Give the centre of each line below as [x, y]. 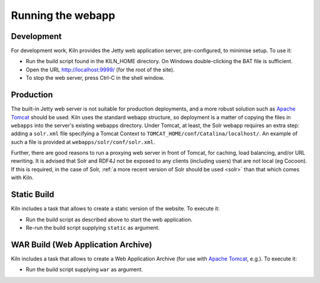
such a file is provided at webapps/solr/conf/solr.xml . [83, 142]
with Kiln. [22, 178]
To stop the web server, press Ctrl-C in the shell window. [95, 78]
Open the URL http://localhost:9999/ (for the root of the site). [100, 69]
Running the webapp [63, 15]
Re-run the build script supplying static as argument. [93, 227]
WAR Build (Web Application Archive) [81, 244]
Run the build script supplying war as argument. [84, 269]
